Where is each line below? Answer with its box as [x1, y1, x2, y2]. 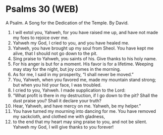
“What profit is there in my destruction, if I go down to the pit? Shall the [12, 92, 158, 98]
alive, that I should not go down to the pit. [12, 50, 98, 56]
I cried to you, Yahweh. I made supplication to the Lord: [12, 87, 126, 93]
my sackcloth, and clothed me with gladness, [12, 113, 106, 119]
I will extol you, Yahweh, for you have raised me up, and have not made [12, 29, 158, 35]
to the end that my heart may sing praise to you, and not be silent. [12, 119, 148, 125]
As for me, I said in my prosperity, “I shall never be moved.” [12, 71, 134, 77]
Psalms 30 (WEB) [5, 3, 79, 15]
